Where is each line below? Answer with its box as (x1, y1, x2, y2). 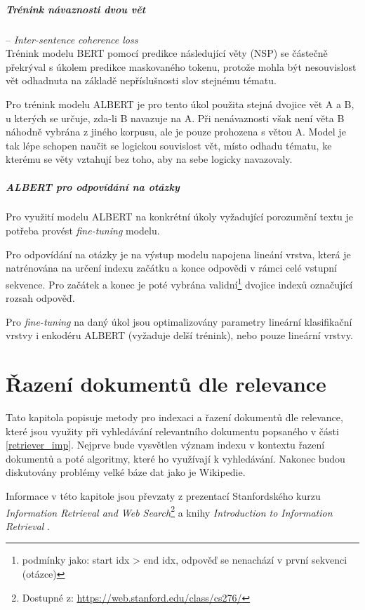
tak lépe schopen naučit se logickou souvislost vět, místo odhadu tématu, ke (6, 138, 332, 152)
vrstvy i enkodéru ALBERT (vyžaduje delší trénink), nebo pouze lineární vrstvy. (6, 328, 353, 343)
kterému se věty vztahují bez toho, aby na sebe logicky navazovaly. (6, 152, 293, 166)
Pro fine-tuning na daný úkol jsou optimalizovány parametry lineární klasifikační (6, 314, 352, 329)
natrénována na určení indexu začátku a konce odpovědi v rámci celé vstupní (6, 260, 337, 275)
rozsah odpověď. (6, 291, 75, 305)
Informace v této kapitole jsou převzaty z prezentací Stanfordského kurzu (6, 488, 321, 503)
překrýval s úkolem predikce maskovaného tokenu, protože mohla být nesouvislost (6, 59, 357, 74)
